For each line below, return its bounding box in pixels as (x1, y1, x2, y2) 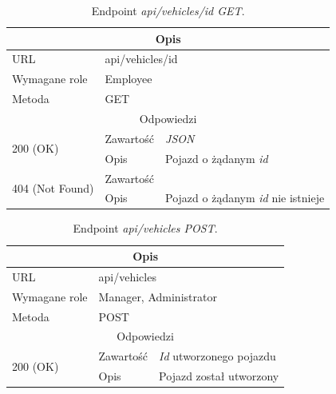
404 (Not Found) (12, 179, 94, 196)
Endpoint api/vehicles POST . (73, 220, 218, 237)
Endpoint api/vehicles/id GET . (91, 2, 245, 18)
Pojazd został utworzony (159, 368, 279, 384)
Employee (105, 70, 152, 87)
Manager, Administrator (98, 288, 217, 304)
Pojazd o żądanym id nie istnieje (165, 189, 325, 206)
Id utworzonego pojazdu (159, 348, 276, 364)
